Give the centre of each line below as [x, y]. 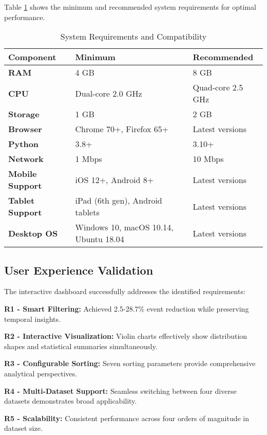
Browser [25, 129]
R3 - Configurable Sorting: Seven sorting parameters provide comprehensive [130, 363]
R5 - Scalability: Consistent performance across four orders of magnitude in [127, 418]
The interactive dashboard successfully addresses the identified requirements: [125, 291]
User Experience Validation [79, 270]
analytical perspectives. [41, 373]
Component [32, 57]
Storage [24, 114]
